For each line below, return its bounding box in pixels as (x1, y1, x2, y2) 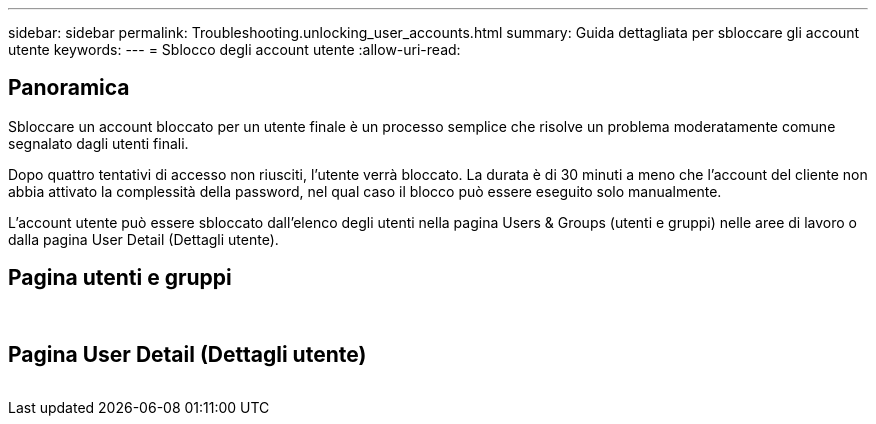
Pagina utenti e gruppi (8, 265, 232, 291)
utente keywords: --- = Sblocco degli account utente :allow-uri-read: (8, 41, 461, 58)
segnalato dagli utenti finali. (8, 134, 189, 152)
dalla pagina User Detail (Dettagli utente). (8, 230, 279, 248)
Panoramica (8, 75, 130, 101)
